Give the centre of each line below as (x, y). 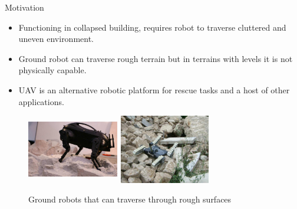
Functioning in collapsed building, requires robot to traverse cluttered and (152, 27)
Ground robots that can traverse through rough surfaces (130, 199)
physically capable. (52, 70)
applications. (41, 101)
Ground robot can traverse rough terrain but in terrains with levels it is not (156, 58)
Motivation (24, 7)
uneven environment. (56, 39)
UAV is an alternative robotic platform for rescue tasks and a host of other (154, 89)
